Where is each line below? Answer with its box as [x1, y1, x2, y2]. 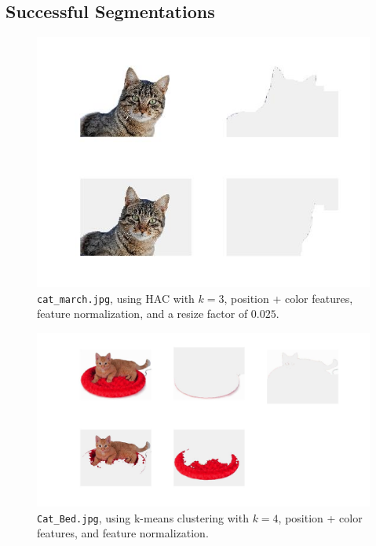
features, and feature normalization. [37, 525, 209, 541]
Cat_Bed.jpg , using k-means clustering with [37, 509, 249, 526]
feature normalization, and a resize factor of [37, 305, 248, 322]
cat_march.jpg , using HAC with [37, 290, 195, 306]
